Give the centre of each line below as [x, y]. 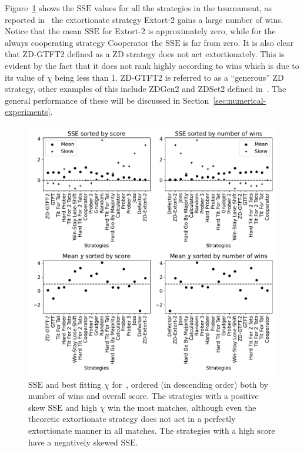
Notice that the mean [44, 31]
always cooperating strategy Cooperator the [84, 42]
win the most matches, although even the [182, 407]
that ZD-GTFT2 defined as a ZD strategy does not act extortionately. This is [145, 54]
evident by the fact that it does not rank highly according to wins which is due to [152, 65]
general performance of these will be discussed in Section [107, 100]
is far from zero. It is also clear [238, 42]
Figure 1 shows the [39, 8]
